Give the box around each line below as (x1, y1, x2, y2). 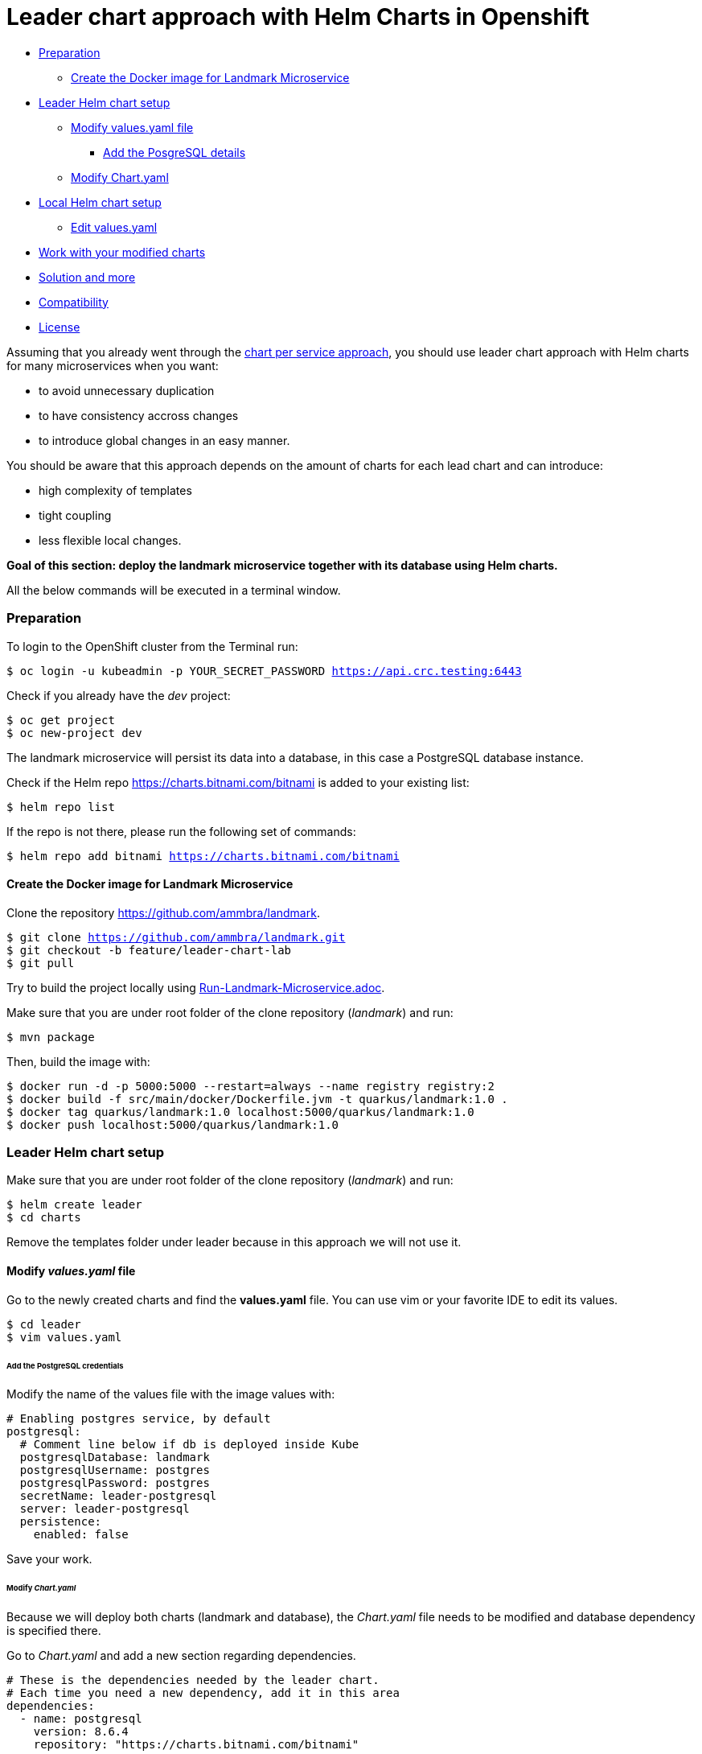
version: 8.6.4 (33, 1725, 129, 1739)
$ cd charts (6, 1211, 81, 1225)
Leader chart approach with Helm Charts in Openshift (6, 3, 589, 31)
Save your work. (6, 1552, 92, 1567)
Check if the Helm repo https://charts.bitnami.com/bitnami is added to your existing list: (6, 775, 470, 789)
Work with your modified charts (39, 245, 206, 259)
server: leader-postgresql (19, 1502, 190, 1516)
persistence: (19, 1515, 102, 1529)
